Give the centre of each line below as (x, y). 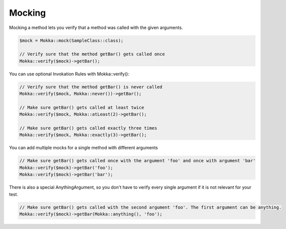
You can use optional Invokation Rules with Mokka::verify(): (69, 74)
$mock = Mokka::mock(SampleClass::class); (71, 40)
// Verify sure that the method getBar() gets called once (92, 54)
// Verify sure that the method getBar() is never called (91, 87)
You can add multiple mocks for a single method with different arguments (83, 148)
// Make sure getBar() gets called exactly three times (88, 128)
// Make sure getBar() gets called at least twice (82, 107)
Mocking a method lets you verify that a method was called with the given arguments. (96, 28)
